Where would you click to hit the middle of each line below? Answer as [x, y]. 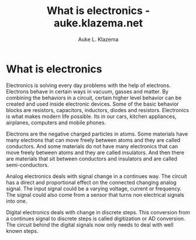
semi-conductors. [27, 165]
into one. [17, 201]
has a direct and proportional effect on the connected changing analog [91, 182]
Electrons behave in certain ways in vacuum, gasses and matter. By [87, 91]
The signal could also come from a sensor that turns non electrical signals [95, 194]
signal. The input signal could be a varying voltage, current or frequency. [94, 189]
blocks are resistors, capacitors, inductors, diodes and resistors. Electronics [97, 110]
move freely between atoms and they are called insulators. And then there [95, 152]
